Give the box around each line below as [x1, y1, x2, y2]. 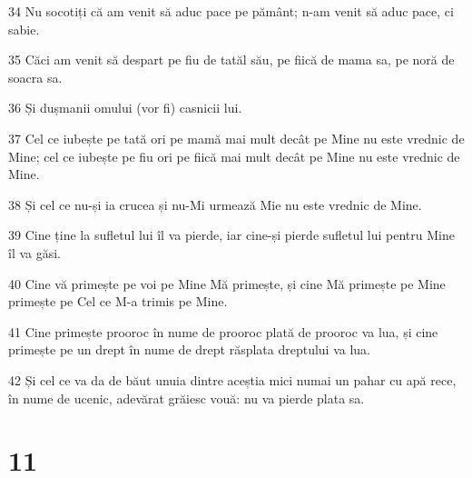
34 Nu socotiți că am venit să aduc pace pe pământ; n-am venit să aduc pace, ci [8, 2, 454, 20]
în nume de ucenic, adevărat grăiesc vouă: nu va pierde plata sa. [8, 388, 365, 407]
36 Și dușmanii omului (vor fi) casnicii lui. [8, 98, 242, 117]
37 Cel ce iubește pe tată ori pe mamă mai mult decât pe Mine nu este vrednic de [8, 128, 465, 147]
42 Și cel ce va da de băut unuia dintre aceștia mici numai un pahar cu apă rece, [8, 370, 457, 389]
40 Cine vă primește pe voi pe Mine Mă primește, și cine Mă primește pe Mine [8, 274, 446, 293]
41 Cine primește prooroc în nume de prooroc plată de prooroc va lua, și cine [8, 322, 438, 341]
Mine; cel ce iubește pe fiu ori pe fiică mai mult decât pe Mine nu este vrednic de [8, 146, 460, 165]
